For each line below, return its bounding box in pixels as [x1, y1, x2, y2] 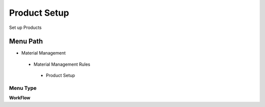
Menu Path [9, 37, 43, 46]
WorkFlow [9, 95, 30, 101]
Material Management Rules [33, 61, 90, 67]
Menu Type [9, 85, 37, 91]
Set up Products [9, 25, 42, 30]
